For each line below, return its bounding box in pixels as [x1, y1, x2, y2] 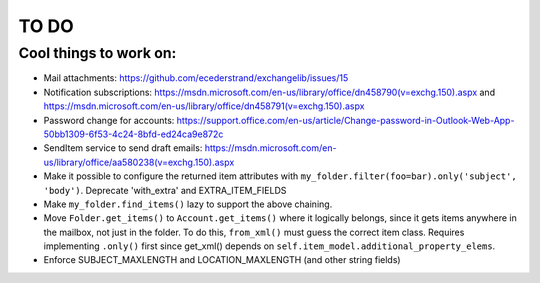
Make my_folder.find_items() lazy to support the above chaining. [43, 198, 333, 210]
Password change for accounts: [43, 114, 175, 126]
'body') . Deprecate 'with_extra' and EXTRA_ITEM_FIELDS [43, 184, 287, 196]
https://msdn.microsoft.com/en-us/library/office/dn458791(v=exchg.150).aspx [43, 100, 365, 112]
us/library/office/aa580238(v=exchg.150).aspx [43, 156, 235, 168]
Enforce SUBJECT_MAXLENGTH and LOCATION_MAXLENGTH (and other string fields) [43, 254, 401, 266]
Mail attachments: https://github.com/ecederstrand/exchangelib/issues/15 [43, 72, 349, 84]
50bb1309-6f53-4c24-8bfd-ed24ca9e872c [43, 128, 224, 140]
